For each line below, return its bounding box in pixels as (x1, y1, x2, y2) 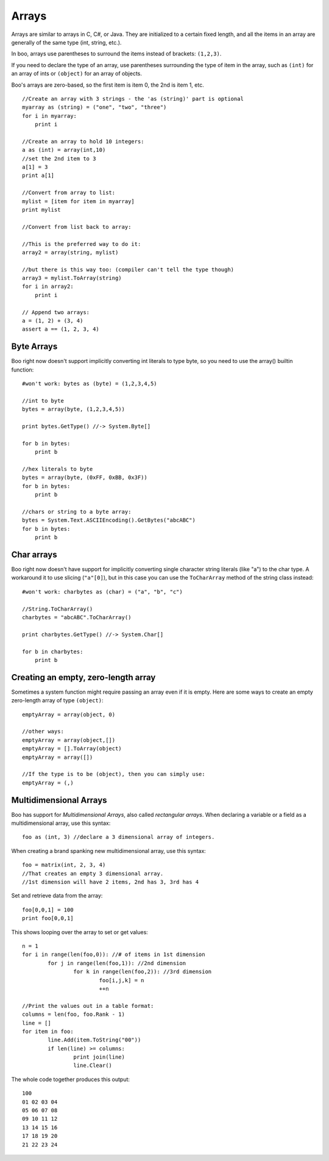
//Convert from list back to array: (22, 223, 132, 230)
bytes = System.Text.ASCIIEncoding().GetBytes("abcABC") (22, 517, 196, 524)
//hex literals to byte (22, 465, 93, 473)
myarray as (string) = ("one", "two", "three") (22, 104, 167, 111)
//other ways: (22, 728, 64, 735)
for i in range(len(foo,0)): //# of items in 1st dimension (22, 951, 205, 958)
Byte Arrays (11, 342, 58, 352)
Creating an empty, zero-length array (11, 672, 156, 683)
